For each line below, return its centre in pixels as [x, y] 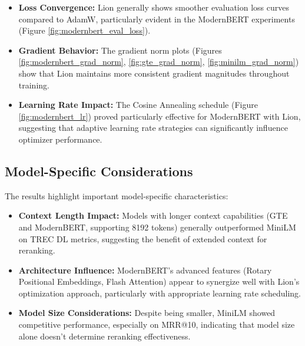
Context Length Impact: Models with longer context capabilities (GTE [153, 215]
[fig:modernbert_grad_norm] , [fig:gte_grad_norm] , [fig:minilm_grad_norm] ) [159, 62]
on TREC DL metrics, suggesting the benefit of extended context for [143, 238]
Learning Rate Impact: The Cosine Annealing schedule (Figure [138, 105]
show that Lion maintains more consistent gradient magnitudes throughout [154, 73]
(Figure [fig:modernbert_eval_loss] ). [84, 30]
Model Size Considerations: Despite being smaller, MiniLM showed [147, 313]
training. [34, 85]
